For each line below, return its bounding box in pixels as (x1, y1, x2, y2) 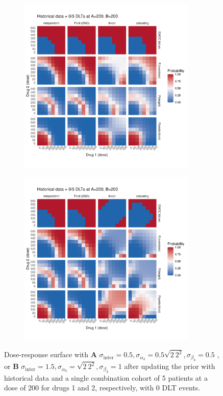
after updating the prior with (124, 361, 215, 372)
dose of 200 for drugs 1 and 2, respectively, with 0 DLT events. (4, 382, 201, 393)
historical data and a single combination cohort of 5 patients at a (4, 372, 208, 383)
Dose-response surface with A (4, 349, 97, 360)
